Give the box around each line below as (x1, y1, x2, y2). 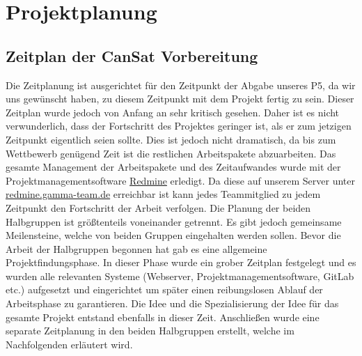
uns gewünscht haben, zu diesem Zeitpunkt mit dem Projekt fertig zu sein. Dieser (6, 91, 354, 106)
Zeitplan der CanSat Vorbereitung (6, 45, 258, 66)
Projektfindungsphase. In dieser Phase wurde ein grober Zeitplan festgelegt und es (6, 255, 356, 270)
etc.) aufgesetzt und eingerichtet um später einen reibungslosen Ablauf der (6, 282, 323, 297)
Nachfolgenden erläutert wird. (6, 336, 133, 351)
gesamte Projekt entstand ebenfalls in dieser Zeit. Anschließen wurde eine (6, 309, 320, 324)
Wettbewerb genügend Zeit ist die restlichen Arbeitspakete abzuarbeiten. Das (6, 146, 336, 160)
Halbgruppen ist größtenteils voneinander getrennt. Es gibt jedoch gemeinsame (6, 214, 342, 229)
